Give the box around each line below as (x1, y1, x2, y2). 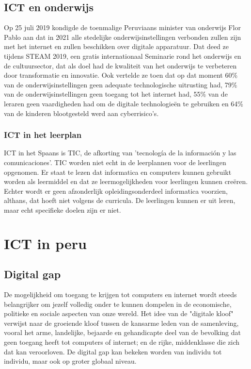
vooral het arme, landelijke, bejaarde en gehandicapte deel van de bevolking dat (4, 327, 241, 337)
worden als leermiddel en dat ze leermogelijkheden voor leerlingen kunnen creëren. (4, 176, 248, 186)
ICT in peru (4, 233, 87, 253)
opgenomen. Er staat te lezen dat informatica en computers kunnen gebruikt (4, 167, 232, 177)
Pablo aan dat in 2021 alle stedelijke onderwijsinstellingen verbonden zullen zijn (4, 32, 241, 42)
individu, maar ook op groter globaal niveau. (4, 356, 137, 366)
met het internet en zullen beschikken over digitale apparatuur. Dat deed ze (4, 41, 229, 51)
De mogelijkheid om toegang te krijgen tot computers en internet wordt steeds (4, 289, 237, 300)
